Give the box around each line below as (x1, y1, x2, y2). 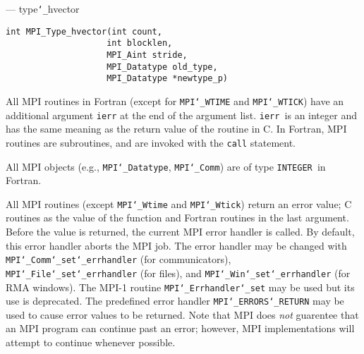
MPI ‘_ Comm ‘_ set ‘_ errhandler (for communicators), (6, 252, 231, 267)
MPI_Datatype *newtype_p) (107, 73, 228, 84)
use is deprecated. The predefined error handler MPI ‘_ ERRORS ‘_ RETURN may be (6, 293, 344, 308)
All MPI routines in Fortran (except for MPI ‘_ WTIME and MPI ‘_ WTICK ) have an (6, 93, 344, 108)
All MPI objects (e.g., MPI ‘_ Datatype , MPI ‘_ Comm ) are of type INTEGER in (6, 159, 326, 173)
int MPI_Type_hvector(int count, (6, 26, 162, 37)
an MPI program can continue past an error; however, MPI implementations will (6, 321, 355, 336)
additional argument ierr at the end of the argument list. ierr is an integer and (6, 107, 357, 122)
